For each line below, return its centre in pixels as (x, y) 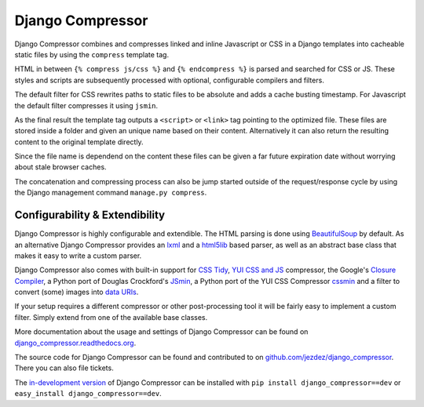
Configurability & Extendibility (90, 215)
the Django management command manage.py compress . (111, 193)
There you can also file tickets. (64, 368)
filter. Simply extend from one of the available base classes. (111, 317)
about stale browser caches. (60, 167)
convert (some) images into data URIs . (77, 292)
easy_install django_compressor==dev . (88, 394)
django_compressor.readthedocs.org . (75, 343)
